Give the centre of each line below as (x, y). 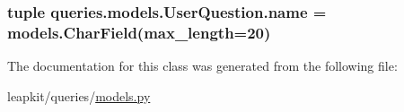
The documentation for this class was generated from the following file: (202, 66)
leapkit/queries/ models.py (79, 95)
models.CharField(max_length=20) (139, 32)
